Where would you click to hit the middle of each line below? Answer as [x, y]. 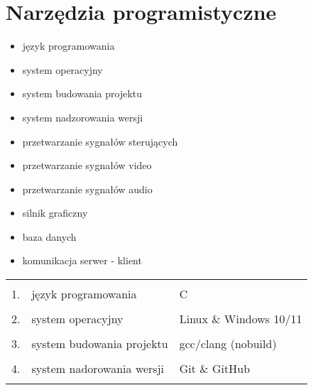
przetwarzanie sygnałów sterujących [100, 141]
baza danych [49, 236]
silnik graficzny [55, 213]
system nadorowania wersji [98, 369]
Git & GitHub [215, 369]
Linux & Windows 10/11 [241, 319]
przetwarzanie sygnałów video [87, 165]
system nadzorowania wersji [83, 117]
